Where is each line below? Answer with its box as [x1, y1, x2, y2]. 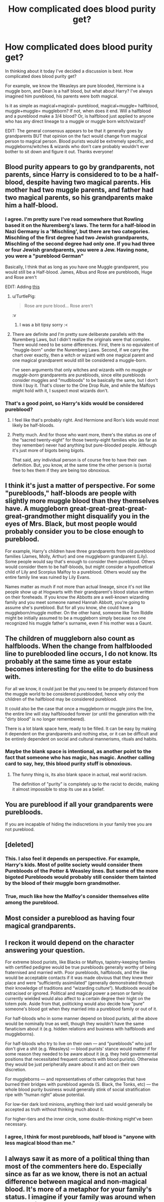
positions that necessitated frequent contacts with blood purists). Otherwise [5, 1056, 158, 1062]
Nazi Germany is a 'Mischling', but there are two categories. [5, 228, 150, 235]
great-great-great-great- [69, 504, 147, 513]
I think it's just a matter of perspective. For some [5, 481, 155, 490]
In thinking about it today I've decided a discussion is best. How [5, 68, 133, 74]
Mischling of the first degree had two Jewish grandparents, [5, 234, 149, 241]
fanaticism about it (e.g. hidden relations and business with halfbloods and [5, 1026, 155, 1032]
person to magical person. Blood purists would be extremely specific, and [5, 138, 154, 144]
